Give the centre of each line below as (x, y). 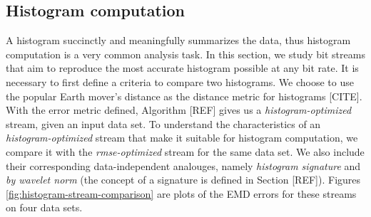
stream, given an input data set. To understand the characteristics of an (163, 123)
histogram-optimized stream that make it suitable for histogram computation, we (182, 138)
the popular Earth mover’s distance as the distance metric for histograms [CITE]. (184, 96)
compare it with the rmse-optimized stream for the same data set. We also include (185, 151)
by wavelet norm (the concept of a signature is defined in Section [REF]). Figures (183, 180)
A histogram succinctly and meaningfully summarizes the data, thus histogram (178, 40)
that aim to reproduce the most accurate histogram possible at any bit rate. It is (182, 68)
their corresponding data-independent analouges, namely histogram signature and (183, 165)
